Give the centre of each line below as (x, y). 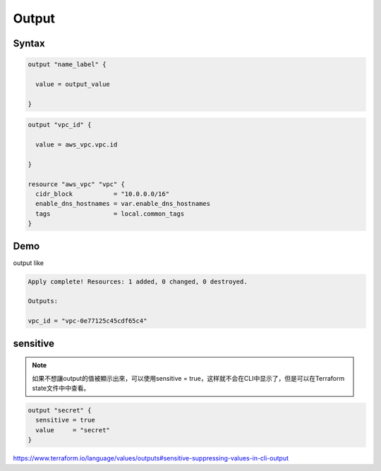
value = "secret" (73, 430)
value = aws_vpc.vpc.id (77, 145)
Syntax (29, 43)
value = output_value (73, 84)
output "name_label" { (67, 65)
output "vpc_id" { (60, 125)
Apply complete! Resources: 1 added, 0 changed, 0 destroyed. (138, 281)
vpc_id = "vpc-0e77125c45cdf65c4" (87, 321)
